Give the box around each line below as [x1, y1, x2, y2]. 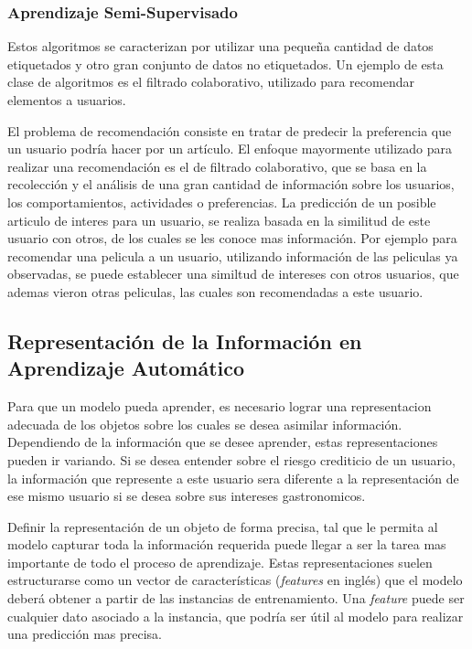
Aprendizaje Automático [7, 354, 245, 382]
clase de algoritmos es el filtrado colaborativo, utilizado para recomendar [7, 72, 414, 91]
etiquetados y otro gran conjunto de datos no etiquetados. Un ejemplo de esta [7, 54, 444, 73]
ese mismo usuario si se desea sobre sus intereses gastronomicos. [7, 486, 366, 505]
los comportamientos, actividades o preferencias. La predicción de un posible [7, 192, 436, 211]
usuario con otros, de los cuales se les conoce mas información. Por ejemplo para [7, 229, 457, 248]
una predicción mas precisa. [7, 624, 163, 644]
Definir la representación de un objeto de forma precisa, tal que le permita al [7, 516, 438, 536]
